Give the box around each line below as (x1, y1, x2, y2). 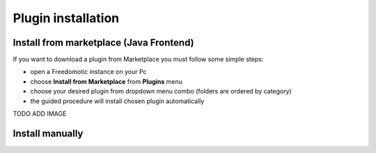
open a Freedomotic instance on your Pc (30, 68, 147, 76)
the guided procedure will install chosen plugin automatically (30, 97, 205, 105)
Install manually (13, 127, 84, 139)
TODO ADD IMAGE (13, 109, 67, 118)
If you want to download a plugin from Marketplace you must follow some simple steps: (13, 55, 264, 64)
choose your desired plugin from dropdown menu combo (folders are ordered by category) (30, 87, 292, 96)
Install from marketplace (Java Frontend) (13, 37, 194, 48)
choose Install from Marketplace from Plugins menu (30, 77, 183, 86)
